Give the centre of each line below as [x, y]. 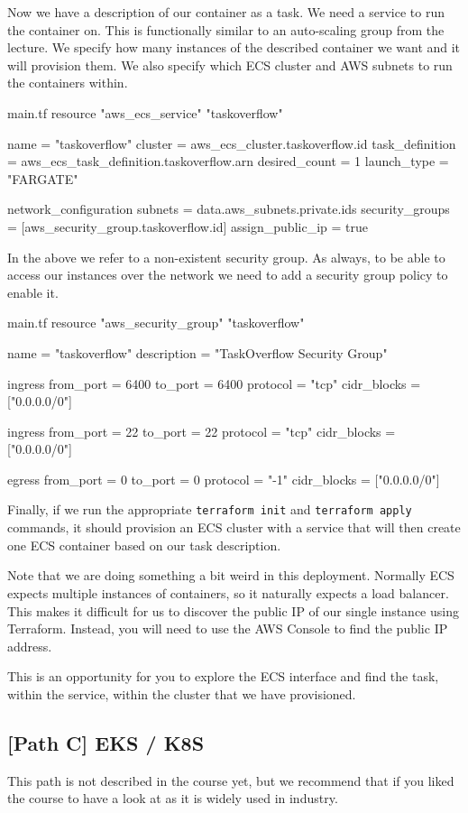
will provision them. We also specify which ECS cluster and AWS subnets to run [230, 65]
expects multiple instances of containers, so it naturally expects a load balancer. [228, 592]
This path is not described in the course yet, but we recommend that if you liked [231, 780]
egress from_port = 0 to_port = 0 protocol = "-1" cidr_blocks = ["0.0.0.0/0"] [224, 479]
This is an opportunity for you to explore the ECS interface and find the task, [223, 676]
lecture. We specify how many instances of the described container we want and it [234, 47]
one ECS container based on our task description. [144, 545]
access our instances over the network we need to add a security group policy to [228, 275]
